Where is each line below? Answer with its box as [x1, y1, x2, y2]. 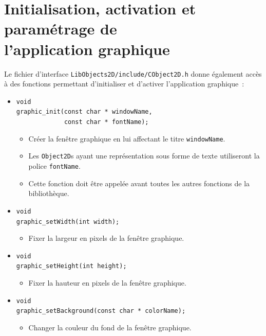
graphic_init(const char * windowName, [16, 108, 153, 116]
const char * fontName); [64, 118, 149, 126]
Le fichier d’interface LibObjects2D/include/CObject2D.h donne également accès [4, 68, 262, 79]
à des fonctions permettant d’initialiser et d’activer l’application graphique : [4, 78, 244, 89]
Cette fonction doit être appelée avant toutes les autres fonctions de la [28, 178, 250, 188]
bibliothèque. [28, 188, 69, 199]
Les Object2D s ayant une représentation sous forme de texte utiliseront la [28, 150, 260, 161]
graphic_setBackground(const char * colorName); [16, 307, 186, 315]
